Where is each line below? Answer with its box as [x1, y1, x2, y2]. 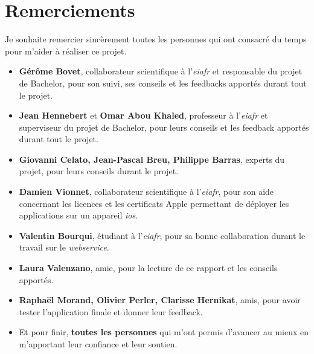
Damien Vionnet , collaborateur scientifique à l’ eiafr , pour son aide [19, 185, 274, 198]
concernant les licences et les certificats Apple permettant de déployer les [19, 197, 289, 209]
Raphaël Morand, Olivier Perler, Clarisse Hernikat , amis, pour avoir [19, 293, 301, 306]
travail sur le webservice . [19, 241, 109, 254]
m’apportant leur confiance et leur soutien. [19, 338, 178, 350]
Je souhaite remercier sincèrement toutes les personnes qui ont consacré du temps [5, 33, 307, 45]
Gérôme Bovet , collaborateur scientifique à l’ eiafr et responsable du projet [19, 65, 303, 77]
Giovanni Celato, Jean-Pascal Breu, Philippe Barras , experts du [19, 152, 285, 165]
